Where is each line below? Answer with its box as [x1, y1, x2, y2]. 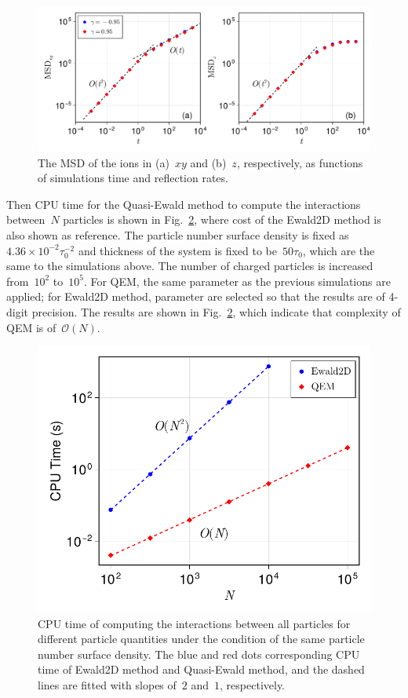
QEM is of [6, 319, 56, 335]
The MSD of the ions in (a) [38, 154, 169, 170]
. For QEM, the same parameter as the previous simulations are [83, 272, 391, 289]
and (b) [190, 154, 227, 170]
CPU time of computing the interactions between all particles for [38, 615, 351, 631]
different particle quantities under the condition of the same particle [38, 630, 365, 647]
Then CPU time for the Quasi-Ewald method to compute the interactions [6, 196, 361, 212]
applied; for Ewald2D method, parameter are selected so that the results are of [6, 288, 385, 305]
